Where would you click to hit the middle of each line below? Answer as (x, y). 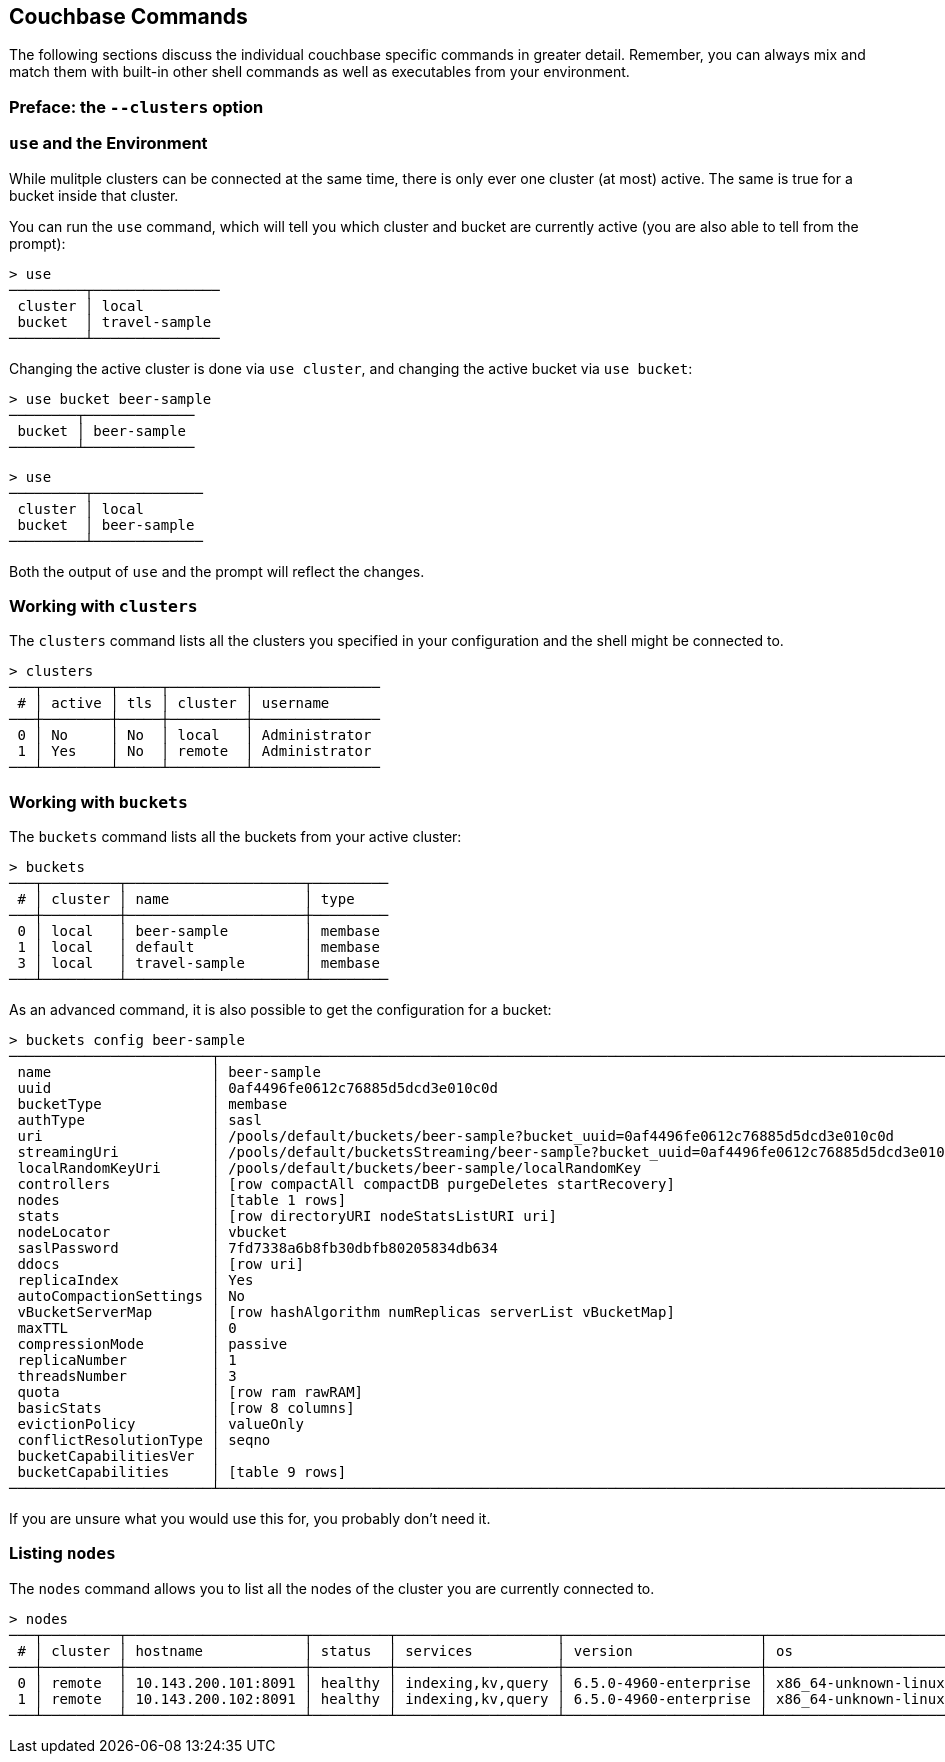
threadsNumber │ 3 (127, 1376)
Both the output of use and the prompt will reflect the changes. (217, 571)
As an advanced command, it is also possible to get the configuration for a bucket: (280, 1010)
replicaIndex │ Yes (135, 1280)
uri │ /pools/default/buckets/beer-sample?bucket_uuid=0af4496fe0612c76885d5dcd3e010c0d (456, 1136)
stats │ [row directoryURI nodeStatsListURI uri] (287, 1216)
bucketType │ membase (152, 1104)
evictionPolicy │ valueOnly (161, 1424)
